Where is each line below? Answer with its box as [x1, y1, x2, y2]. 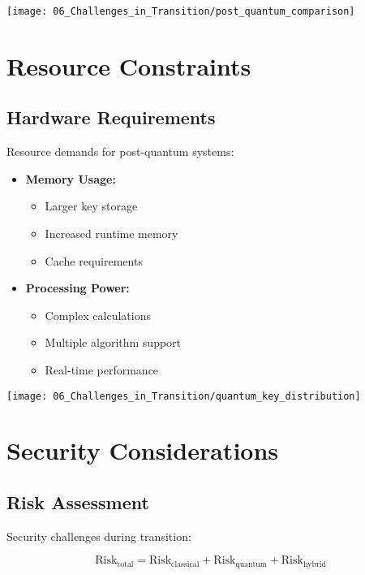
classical [171, 560, 200, 569]
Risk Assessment [6, 490, 149, 514]
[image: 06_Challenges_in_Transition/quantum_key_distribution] [6, 390, 361, 402]
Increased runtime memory [45, 225, 178, 242]
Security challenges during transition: [6, 527, 191, 544]
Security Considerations [6, 434, 279, 467]
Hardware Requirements [6, 105, 216, 130]
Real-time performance [45, 361, 159, 378]
